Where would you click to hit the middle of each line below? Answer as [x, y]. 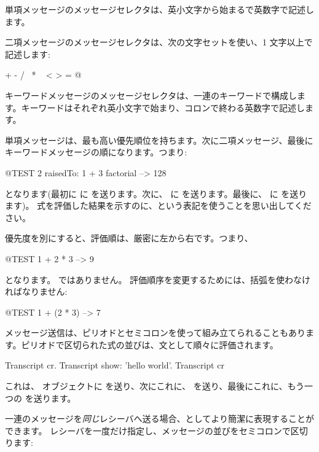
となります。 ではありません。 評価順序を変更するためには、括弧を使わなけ [158, 279]
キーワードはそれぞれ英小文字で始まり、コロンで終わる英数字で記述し [163, 107]
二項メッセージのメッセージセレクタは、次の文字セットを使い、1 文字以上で [159, 42]
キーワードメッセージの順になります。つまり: [96, 152]
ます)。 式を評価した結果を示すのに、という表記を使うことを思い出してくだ [158, 205]
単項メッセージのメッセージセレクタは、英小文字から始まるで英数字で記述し [159, 9]
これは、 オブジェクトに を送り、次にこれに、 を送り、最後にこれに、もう [155, 386]
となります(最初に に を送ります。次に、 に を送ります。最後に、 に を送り [156, 193]
